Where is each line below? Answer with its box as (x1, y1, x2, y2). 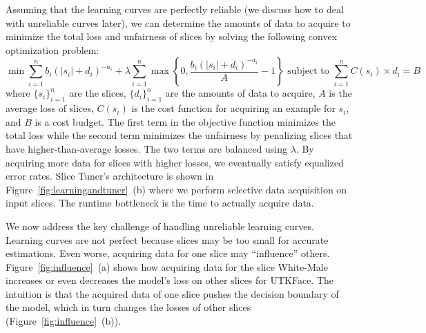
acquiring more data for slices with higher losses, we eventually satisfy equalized (6, 155, 344, 169)
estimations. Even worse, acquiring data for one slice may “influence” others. (6, 246, 330, 260)
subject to (287, 66, 329, 77)
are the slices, (69, 86, 126, 100)
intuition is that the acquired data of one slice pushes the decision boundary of (6, 286, 339, 301)
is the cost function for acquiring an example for (131, 101, 336, 115)
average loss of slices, (6, 101, 94, 115)
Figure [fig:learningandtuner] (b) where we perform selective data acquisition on (6, 182, 347, 196)
